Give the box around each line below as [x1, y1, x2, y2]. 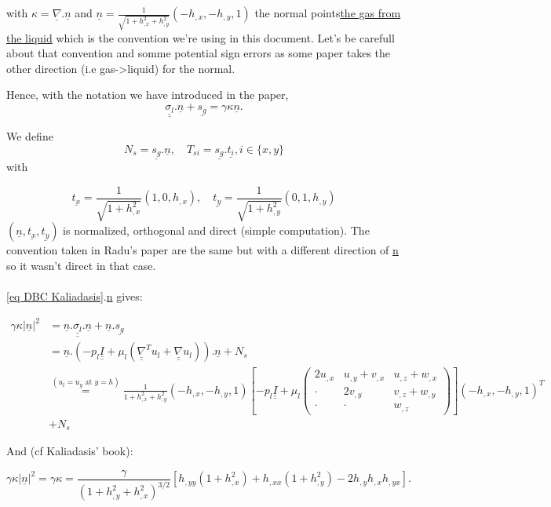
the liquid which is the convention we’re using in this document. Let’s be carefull [6, 29, 395, 46]
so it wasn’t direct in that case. [6, 257, 156, 273]
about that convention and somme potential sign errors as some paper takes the [6, 45, 391, 61]
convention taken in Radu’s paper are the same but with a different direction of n [6, 242, 399, 258]
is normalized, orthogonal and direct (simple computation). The [63, 222, 370, 239]
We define [6, 127, 53, 144]
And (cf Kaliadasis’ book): [6, 443, 133, 459]
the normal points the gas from [254, 5, 401, 20]
